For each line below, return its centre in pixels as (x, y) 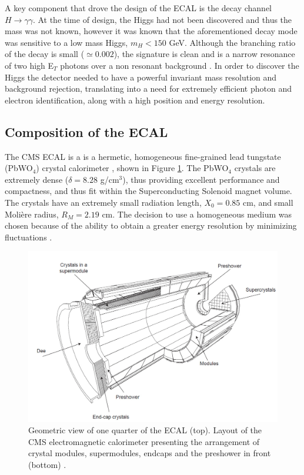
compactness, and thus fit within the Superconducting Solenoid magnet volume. (148, 191)
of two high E (29, 65)
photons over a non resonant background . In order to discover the (180, 65)
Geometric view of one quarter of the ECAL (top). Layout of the (145, 430)
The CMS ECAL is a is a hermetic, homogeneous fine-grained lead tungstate (143, 156)
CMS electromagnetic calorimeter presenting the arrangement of (144, 441)
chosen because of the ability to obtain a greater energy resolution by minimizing (151, 225)
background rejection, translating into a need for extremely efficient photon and (148, 88)
